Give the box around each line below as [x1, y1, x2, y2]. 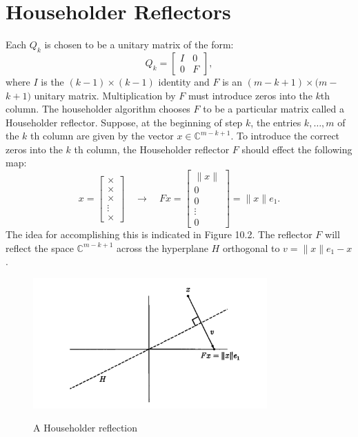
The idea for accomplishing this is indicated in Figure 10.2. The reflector [6, 227, 312, 242]
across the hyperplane [117, 240, 208, 255]
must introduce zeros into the [188, 88, 312, 102]
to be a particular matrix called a [203, 101, 344, 116]
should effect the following [241, 142, 352, 156]
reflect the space [6, 240, 74, 255]
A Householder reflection [33, 420, 138, 435]
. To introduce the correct [230, 128, 340, 143]
